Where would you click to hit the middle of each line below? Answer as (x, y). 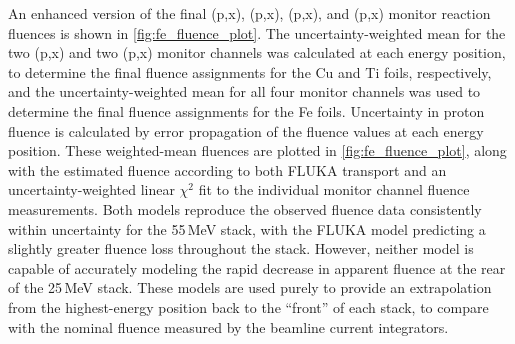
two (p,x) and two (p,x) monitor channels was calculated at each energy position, (257, 52)
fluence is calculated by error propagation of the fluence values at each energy (246, 130)
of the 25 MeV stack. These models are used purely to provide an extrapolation (250, 287)
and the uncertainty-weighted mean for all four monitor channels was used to (244, 91)
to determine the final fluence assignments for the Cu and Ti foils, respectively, (250, 71)
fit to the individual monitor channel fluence (334, 189)
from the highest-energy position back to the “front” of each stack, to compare (248, 306)
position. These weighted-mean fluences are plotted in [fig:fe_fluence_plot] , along (257, 150)
